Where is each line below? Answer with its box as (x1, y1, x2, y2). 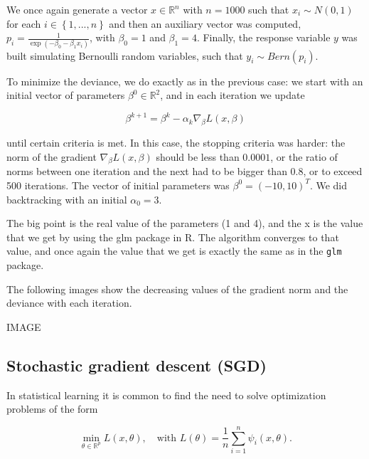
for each (6, 16, 41, 31)
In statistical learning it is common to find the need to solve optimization (6, 387, 326, 402)
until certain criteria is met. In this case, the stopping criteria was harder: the (6, 134, 346, 149)
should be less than (156, 149, 240, 164)
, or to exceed (303, 164, 363, 179)
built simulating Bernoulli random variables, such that (6, 48, 243, 63)
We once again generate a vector (6, 2, 148, 16)
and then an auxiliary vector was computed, (109, 16, 301, 31)
